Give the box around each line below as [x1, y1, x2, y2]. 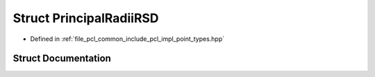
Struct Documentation [12, 53, 111, 65]
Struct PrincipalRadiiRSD [12, 10, 159, 26]
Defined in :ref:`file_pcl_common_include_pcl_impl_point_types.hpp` [30, 35, 225, 43]
